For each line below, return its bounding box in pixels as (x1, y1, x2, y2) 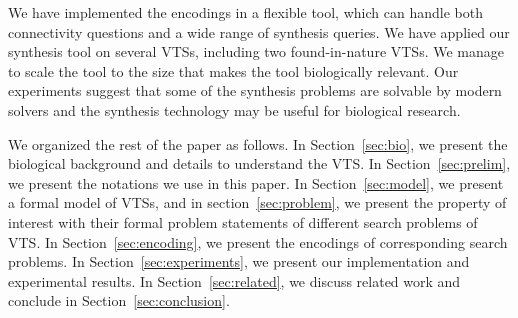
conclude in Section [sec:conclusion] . (8, 290, 230, 311)
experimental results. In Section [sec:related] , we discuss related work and (8, 270, 461, 291)
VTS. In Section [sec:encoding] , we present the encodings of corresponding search (8, 231, 508, 252)
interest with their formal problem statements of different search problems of (8, 211, 478, 232)
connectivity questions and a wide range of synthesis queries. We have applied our (8, 21, 510, 42)
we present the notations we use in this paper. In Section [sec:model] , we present (8, 172, 504, 193)
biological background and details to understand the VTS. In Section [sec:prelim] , (8, 153, 511, 174)
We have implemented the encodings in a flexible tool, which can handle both (8, 2, 483, 22)
